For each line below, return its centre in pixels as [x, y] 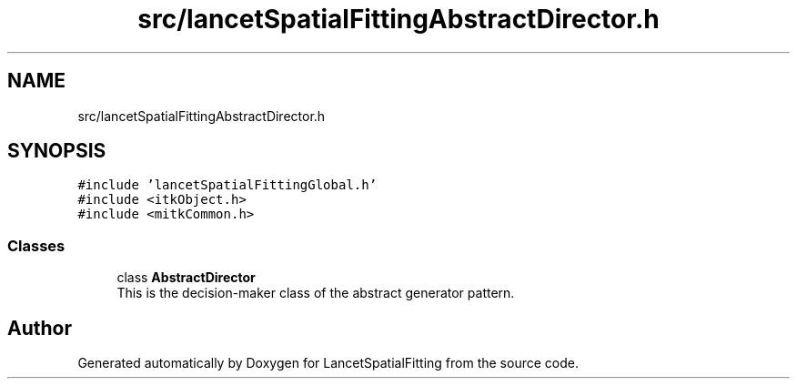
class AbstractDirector [186, 278]
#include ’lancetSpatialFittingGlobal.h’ [227, 185]
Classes [36, 245]
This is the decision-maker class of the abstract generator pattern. [316, 293]
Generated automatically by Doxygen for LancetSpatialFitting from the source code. [328, 363]
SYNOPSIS [57, 151]
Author [40, 328]
